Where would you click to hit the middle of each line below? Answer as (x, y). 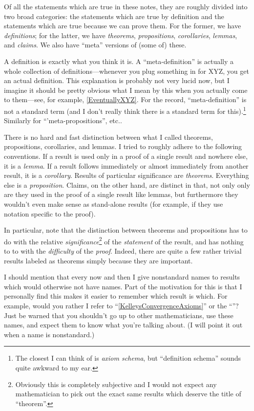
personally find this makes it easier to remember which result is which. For (116, 296)
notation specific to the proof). (50, 213)
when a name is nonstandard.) (49, 334)
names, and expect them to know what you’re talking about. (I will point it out (123, 325)
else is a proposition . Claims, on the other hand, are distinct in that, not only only (127, 184)
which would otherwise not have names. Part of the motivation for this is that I (123, 286)
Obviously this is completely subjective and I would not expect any (116, 384)
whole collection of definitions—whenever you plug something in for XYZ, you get (127, 71)
